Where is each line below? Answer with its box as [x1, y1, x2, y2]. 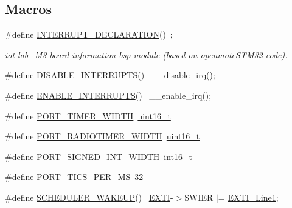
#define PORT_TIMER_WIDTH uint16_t [5, 109, 171, 122]
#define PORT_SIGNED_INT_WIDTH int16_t [5, 150, 192, 163]
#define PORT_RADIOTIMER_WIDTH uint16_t [5, 130, 200, 143]
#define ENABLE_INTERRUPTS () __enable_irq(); [5, 89, 212, 101]
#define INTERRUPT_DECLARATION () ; [5, 28, 173, 41]
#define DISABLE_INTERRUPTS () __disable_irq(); [5, 69, 215, 81]
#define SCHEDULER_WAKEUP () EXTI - [5, 190, 173, 203]
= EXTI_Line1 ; [218, 190, 279, 203]
